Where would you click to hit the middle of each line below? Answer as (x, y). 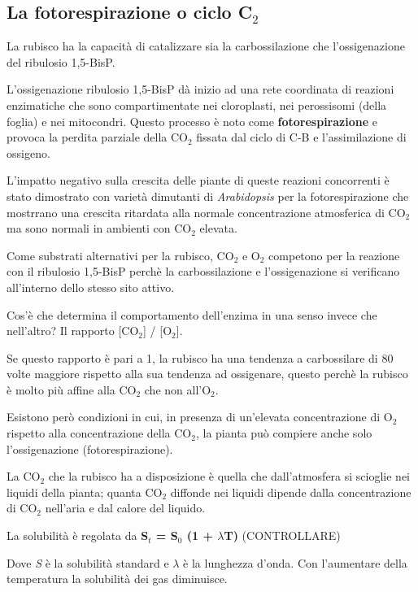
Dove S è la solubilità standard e (88, 562)
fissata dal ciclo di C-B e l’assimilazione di (301, 137)
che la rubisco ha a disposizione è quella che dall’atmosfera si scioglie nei (229, 476)
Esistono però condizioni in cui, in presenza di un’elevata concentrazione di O (200, 417)
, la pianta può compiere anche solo (284, 433)
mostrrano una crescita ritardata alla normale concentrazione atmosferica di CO (206, 212)
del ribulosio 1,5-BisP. (61, 61)
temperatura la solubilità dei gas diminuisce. (117, 579)
